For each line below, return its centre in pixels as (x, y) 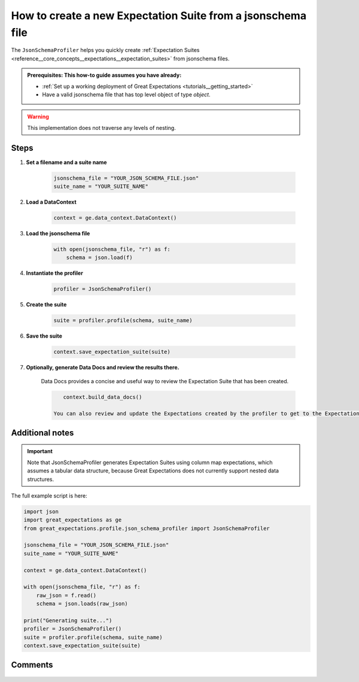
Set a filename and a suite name (66, 162)
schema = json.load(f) (99, 258)
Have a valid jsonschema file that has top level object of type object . (126, 94)
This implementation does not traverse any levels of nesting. (101, 128)
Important (40, 451)
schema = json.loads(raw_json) (82, 604)
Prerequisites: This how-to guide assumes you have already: (104, 75)
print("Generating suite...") (68, 620)
